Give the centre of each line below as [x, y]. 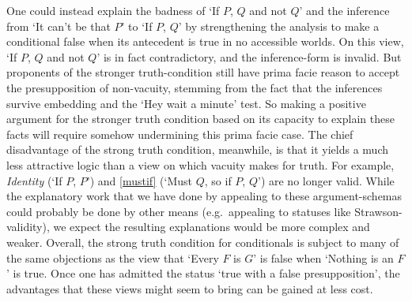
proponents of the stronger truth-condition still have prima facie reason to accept [203, 72]
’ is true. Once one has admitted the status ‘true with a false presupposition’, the [203, 273]
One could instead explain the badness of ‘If [113, 10]
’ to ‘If [137, 26]
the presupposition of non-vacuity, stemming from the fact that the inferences [195, 87]
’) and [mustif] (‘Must [140, 180]
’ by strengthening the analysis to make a [279, 26]
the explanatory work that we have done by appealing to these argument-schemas [204, 196]
